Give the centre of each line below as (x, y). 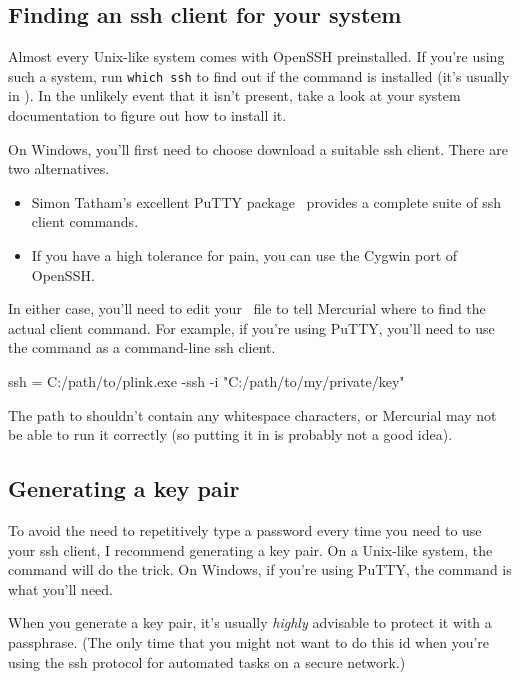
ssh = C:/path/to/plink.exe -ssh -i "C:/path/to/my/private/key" (206, 380)
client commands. (85, 221)
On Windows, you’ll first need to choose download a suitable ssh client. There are (258, 148)
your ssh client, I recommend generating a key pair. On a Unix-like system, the (250, 549)
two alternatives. (59, 168)
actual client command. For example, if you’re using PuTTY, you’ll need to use (251, 327)
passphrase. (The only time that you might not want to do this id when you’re (249, 641)
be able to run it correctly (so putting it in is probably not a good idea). (230, 434)
